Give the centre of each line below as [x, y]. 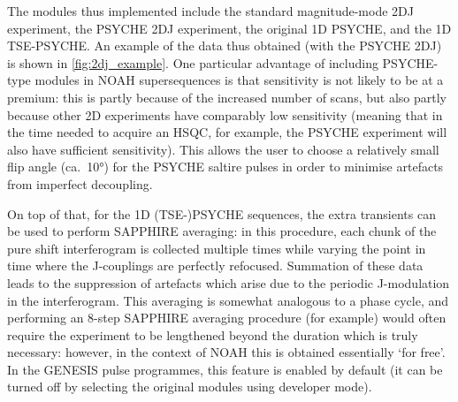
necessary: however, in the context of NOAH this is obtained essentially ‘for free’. [226, 352]
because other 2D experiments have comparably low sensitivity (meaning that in [225, 114]
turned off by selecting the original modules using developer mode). [190, 387]
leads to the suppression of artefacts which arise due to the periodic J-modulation [229, 282]
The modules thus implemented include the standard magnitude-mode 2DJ [210, 11]
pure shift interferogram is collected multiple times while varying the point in [217, 248]
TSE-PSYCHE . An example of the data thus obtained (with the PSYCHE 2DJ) [225, 46]
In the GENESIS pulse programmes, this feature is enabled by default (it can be [225, 369]
